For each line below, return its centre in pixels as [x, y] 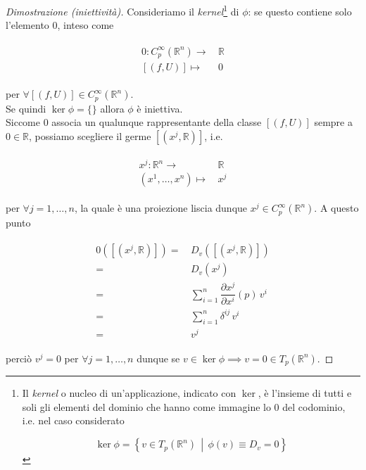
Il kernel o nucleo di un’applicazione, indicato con [129, 393]
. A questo [336, 208]
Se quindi [26, 108]
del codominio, [314, 406]
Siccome [23, 122]
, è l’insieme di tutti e [305, 393]
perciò [19, 358]
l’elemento [27, 25]
